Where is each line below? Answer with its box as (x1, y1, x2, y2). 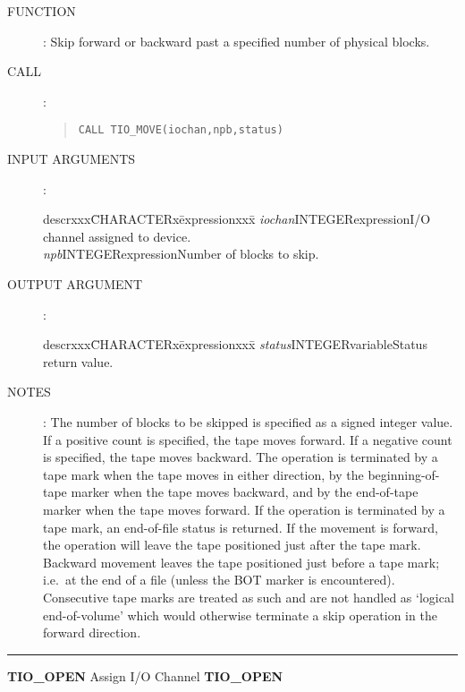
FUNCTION (7, 2, 76, 20)
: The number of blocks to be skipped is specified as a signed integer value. (43, 412, 453, 431)
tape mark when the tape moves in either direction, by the (43, 465, 364, 483)
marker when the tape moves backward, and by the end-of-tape (71, 483, 418, 501)
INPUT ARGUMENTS (7, 150, 136, 168)
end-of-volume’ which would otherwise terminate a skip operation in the (43, 605, 437, 624)
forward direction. (43, 623, 141, 642)
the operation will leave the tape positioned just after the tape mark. (43, 535, 421, 554)
